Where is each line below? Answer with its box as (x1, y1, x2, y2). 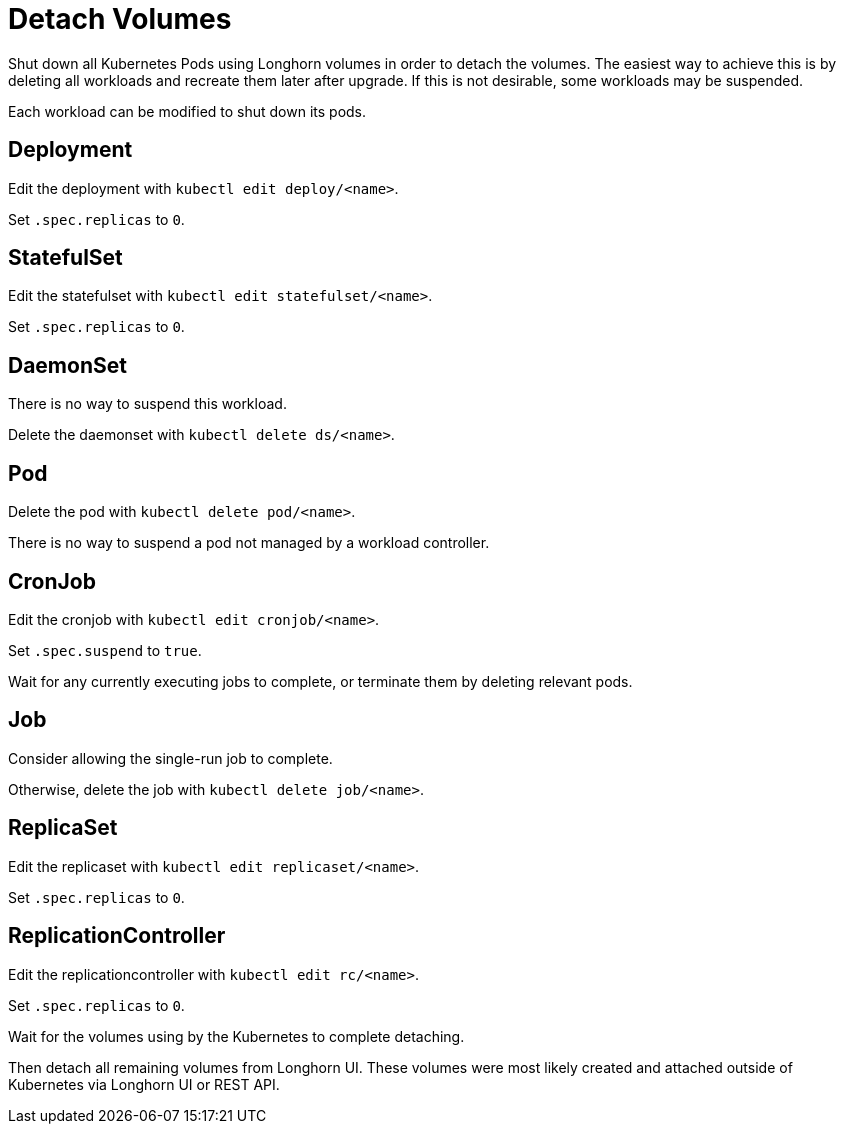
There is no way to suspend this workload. (8, 395, 287, 413)
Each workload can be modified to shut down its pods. (8, 102, 367, 120)
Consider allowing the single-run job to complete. (8, 749, 333, 767)
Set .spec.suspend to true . (8, 641, 202, 659)
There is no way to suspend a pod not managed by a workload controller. (8, 534, 490, 552)
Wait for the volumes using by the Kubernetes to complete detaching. (8, 1027, 465, 1045)
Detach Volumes (8, 2, 232, 36)
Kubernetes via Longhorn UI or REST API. (8, 1075, 280, 1093)
